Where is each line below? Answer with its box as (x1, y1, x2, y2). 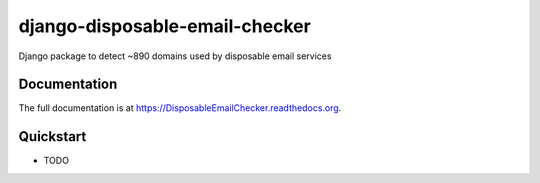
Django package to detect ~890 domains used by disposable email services (18, 50, 332, 62)
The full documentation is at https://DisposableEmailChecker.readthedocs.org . (18, 102, 342, 114)
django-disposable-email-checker (18, 15, 312, 37)
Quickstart (18, 128, 87, 145)
